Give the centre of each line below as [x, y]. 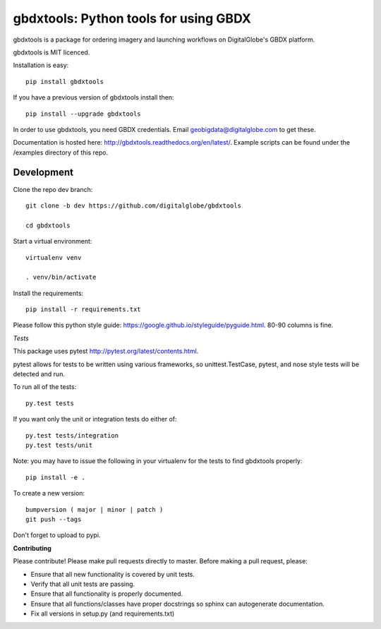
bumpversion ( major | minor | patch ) [95, 509]
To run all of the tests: [45, 387]
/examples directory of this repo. [61, 152]
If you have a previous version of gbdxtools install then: [93, 97]
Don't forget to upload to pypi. [57, 535]
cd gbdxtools [48, 225]
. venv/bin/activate [61, 277]
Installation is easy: [41, 65]
